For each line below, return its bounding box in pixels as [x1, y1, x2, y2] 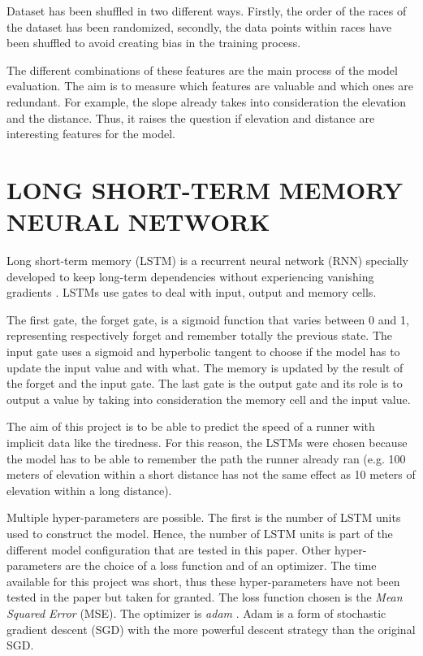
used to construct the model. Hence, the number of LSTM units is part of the [6, 524, 393, 541]
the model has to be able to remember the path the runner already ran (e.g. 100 [6, 450, 406, 467]
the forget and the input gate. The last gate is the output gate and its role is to [6, 375, 403, 392]
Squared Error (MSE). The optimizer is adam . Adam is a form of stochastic [6, 604, 386, 621]
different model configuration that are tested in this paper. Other [6, 541, 331, 558]
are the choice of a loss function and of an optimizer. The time [65, 557, 377, 574]
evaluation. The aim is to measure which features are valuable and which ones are [6, 77, 413, 94]
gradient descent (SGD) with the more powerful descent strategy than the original [6, 620, 416, 637]
